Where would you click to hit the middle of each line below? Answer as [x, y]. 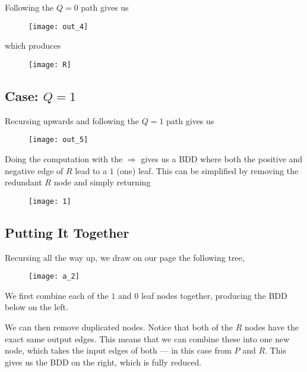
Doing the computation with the [64, 158]
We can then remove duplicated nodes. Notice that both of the [119, 327]
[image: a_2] [54, 277]
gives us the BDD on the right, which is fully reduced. [103, 362]
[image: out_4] [58, 26]
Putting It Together [67, 232]
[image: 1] [50, 201]
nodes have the [271, 327]
